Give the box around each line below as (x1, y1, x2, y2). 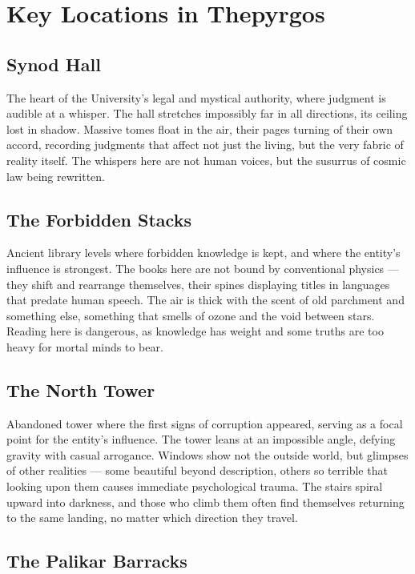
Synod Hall (6, 51, 101, 76)
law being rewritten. (6, 167, 105, 184)
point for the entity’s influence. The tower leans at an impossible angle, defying (6, 431, 396, 448)
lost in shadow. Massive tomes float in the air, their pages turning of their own (6, 120, 393, 137)
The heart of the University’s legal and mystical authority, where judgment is (6, 89, 386, 106)
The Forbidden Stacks (6, 207, 191, 231)
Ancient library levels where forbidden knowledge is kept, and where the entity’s (6, 244, 401, 261)
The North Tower (6, 377, 155, 402)
